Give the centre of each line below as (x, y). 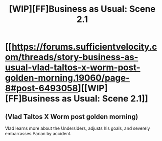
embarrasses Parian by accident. (38, 133)
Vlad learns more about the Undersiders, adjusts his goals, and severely (78, 128)
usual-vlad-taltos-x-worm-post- (73, 68)
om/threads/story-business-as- (72, 57)
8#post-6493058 (42, 88)
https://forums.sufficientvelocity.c (84, 47)
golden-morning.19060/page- (68, 78)
